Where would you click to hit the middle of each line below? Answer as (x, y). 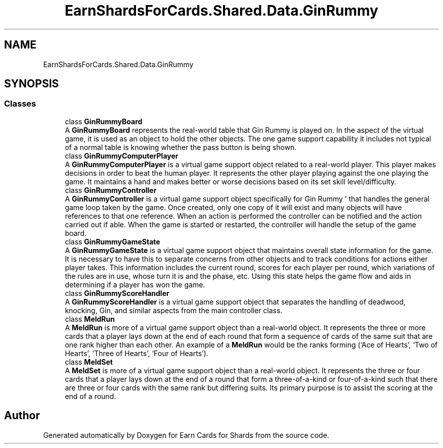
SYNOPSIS (32, 84)
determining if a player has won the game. (135, 284)
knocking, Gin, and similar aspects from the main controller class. (174, 310)
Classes (20, 104)
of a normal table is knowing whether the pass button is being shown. (181, 147)
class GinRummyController (111, 190)
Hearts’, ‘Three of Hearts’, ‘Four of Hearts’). (137, 353)
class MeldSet (89, 362)
